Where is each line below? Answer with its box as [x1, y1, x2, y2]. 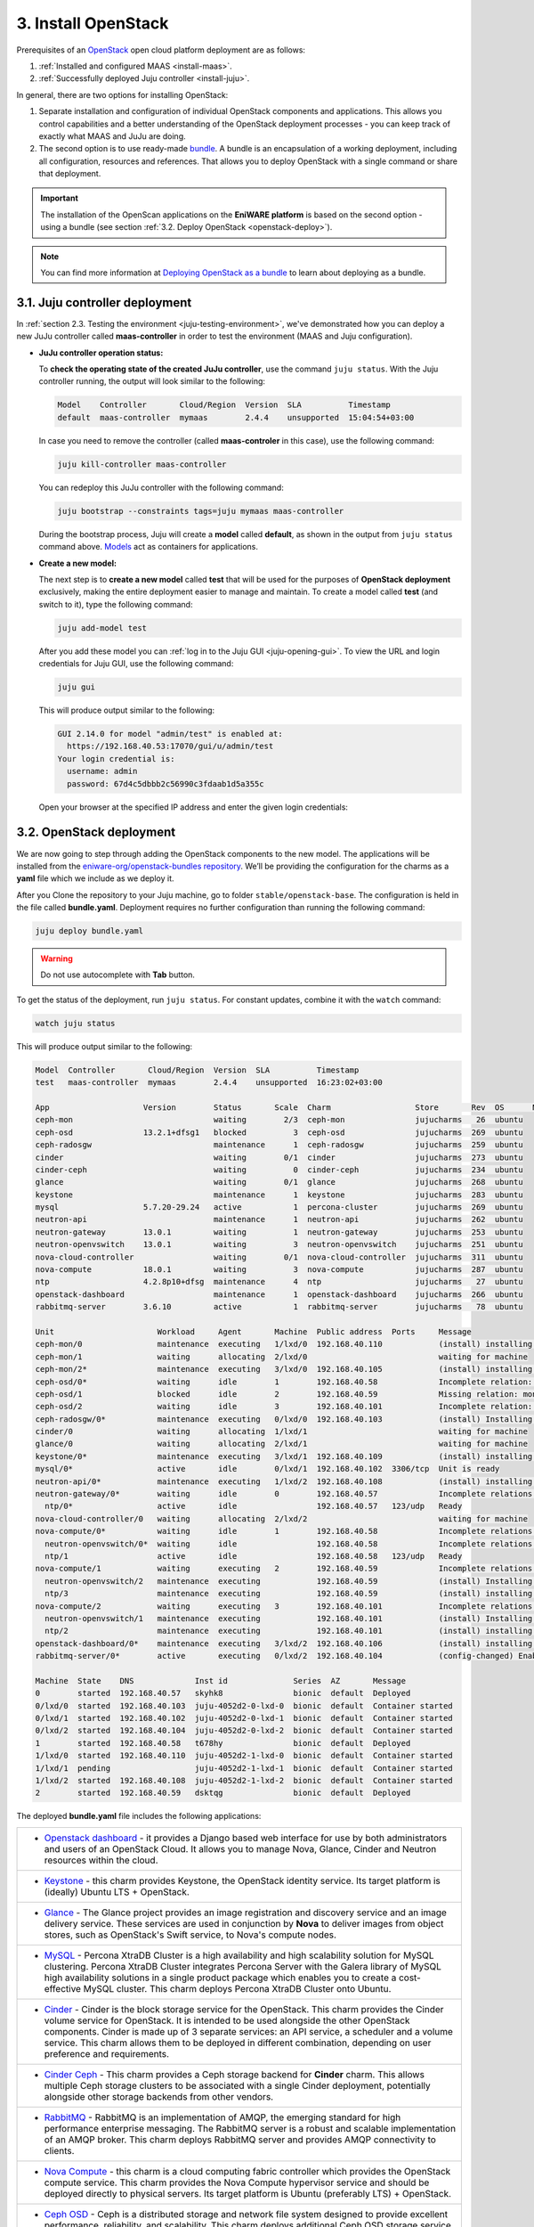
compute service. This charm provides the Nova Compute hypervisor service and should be [44, 2176, 430, 2189]
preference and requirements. [44, 2047, 169, 2060]
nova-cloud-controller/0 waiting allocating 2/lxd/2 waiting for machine [35, 1513, 529, 1523]
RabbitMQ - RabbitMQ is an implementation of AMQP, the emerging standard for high [44, 2111, 401, 2124]
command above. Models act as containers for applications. [38, 542, 258, 552]
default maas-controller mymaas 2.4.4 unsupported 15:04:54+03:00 [57, 412, 415, 422]
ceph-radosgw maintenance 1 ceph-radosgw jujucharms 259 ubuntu [35, 1140, 524, 1150]
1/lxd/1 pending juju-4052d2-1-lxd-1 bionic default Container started [35, 1763, 453, 1773]
